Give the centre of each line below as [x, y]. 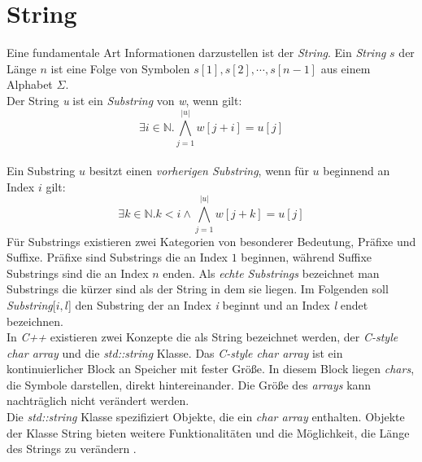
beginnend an [357, 171]
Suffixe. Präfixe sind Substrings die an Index [117, 257]
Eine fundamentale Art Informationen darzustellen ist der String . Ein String [196, 53]
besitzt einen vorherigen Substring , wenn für [199, 171]
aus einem [346, 68]
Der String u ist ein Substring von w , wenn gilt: [124, 100]
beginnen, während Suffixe [306, 257]
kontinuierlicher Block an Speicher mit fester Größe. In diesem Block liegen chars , [211, 369]
